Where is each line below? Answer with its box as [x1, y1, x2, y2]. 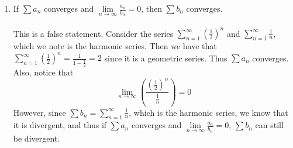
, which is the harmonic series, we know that [129, 106, 288, 118]
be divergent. [13, 132, 60, 144]
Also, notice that [13, 66, 74, 78]
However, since [13, 106, 66, 118]
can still [255, 119, 284, 131]
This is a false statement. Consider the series [13, 27, 174, 39]
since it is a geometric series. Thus [104, 51, 227, 64]
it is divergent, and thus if [13, 119, 107, 131]
